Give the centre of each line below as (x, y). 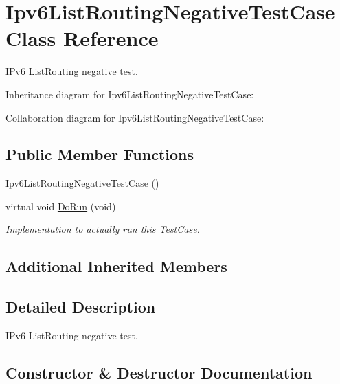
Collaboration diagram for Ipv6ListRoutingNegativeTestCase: (135, 117)
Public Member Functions (100, 154)
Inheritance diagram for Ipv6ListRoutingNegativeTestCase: (130, 94)
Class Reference (82, 38)
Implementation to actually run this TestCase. (103, 229)
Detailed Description (81, 307)
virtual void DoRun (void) (61, 206)
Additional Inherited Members (116, 266)
